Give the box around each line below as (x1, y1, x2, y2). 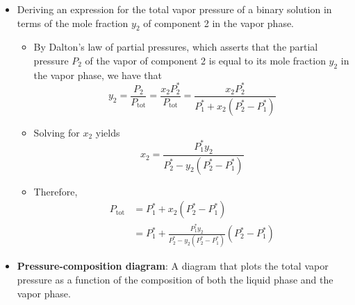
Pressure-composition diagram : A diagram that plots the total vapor (17, 259, 329, 273)
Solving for (33, 125, 80, 139)
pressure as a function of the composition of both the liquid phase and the (17, 272, 333, 286)
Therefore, (33, 184, 78, 198)
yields (95, 125, 120, 139)
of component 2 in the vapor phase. (143, 15, 295, 30)
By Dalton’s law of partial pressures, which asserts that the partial (33, 40, 318, 54)
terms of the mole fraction (17, 15, 129, 30)
